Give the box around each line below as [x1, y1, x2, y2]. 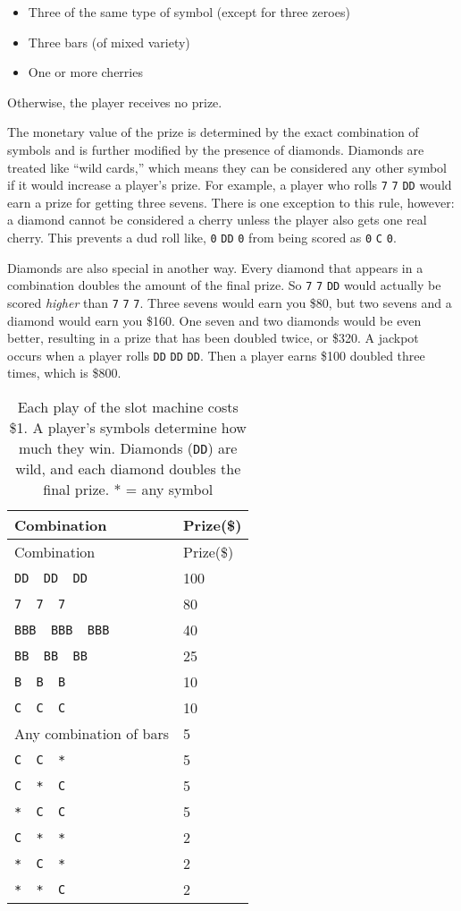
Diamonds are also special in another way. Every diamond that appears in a [7, 258, 423, 277]
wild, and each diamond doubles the [15, 458, 241, 479]
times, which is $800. [7, 363, 122, 382]
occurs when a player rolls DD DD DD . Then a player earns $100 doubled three [7, 345, 425, 364]
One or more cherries [28, 63, 143, 81]
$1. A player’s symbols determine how [9, 417, 247, 438]
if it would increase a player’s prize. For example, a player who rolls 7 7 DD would [7, 175, 452, 194]
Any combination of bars [14, 723, 170, 744]
